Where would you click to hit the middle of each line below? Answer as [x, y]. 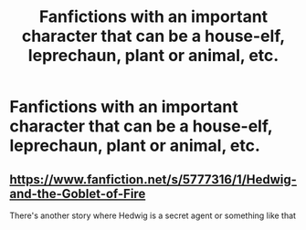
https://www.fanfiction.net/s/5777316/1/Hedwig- [153, 179]
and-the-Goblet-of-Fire [78, 193]
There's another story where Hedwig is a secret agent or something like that [153, 215]
